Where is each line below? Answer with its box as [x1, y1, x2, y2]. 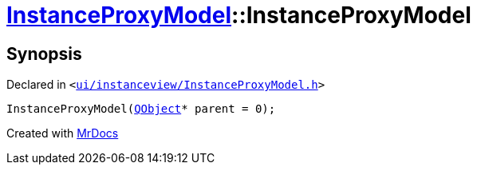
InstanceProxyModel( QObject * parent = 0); [6, 102, 276, 116]
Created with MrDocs [6, 126, 119, 141]
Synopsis [6, 43, 82, 64]
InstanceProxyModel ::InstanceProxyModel [6, 2, 471, 29]
